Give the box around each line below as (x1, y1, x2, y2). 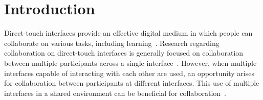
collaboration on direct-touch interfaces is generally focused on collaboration (4, 47, 244, 58)
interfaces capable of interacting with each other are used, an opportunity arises (4, 67, 254, 78)
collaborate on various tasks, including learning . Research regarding (4, 37, 220, 48)
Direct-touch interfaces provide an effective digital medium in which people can (4, 28, 253, 38)
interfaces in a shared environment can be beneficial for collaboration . (4, 87, 226, 98)
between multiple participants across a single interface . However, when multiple (4, 57, 257, 68)
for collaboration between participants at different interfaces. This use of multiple (4, 78, 259, 88)
